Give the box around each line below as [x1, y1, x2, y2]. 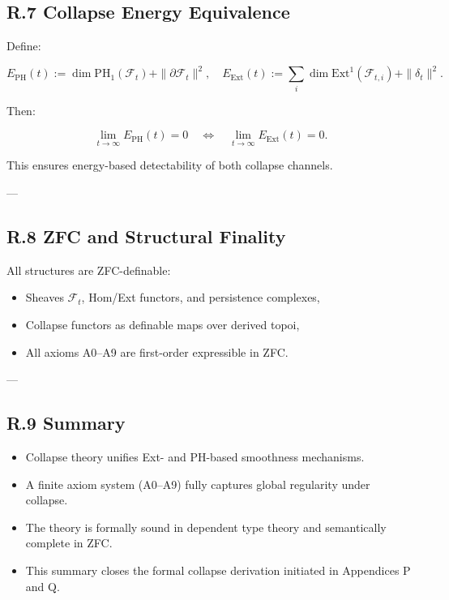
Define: [6, 37, 41, 54]
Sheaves [25, 289, 64, 306]
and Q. [25, 577, 60, 594]
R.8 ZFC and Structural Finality [6, 224, 286, 249]
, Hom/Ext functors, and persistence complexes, [81, 289, 320, 306]
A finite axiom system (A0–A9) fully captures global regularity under [25, 475, 370, 492]
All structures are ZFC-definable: [6, 261, 171, 278]
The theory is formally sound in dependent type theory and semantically [25, 518, 387, 535]
